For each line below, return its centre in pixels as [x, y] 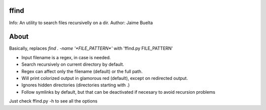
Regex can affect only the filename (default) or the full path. [82, 71]
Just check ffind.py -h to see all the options [53, 101]
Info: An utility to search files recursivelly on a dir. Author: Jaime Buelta [81, 23]
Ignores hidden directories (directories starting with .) [76, 85]
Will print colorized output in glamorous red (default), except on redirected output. [105, 78]
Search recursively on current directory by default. [73, 65]
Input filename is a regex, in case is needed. [66, 57]
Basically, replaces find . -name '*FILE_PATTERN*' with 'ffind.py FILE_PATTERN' [91, 48]
